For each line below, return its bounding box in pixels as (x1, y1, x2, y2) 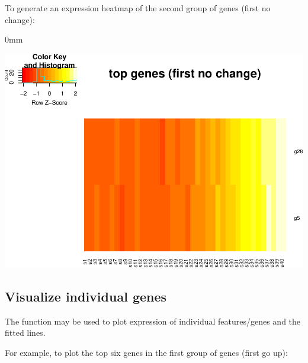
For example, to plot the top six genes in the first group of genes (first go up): (5, 346, 288, 358)
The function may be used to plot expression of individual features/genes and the (5, 315, 301, 327)
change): (5, 13, 35, 25)
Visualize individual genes (5, 287, 167, 305)
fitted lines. (5, 326, 46, 339)
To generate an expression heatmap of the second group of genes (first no (5, 2, 271, 14)
